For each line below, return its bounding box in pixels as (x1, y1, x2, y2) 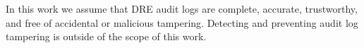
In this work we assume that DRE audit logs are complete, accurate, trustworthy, (6, 1, 358, 16)
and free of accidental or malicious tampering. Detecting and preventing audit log (6, 15, 358, 30)
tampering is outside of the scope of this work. (6, 29, 207, 44)
